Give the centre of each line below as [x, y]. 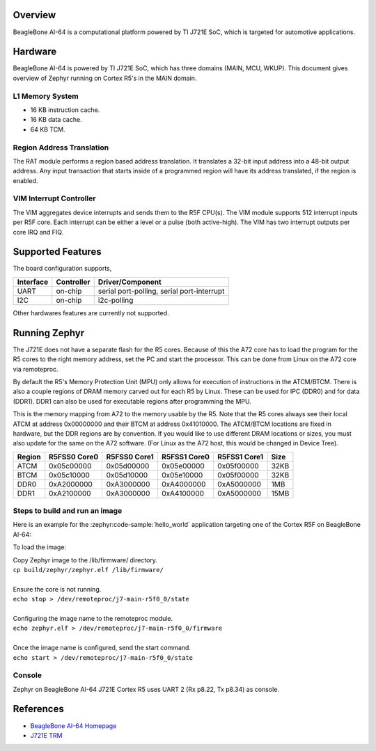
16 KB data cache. [56, 120]
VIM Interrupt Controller [54, 198]
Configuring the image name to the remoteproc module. [93, 618]
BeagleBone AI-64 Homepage [73, 726]
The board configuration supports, [62, 269]
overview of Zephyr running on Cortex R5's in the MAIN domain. [105, 78]
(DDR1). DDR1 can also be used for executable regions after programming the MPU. [132, 401]
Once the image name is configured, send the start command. [102, 648]
